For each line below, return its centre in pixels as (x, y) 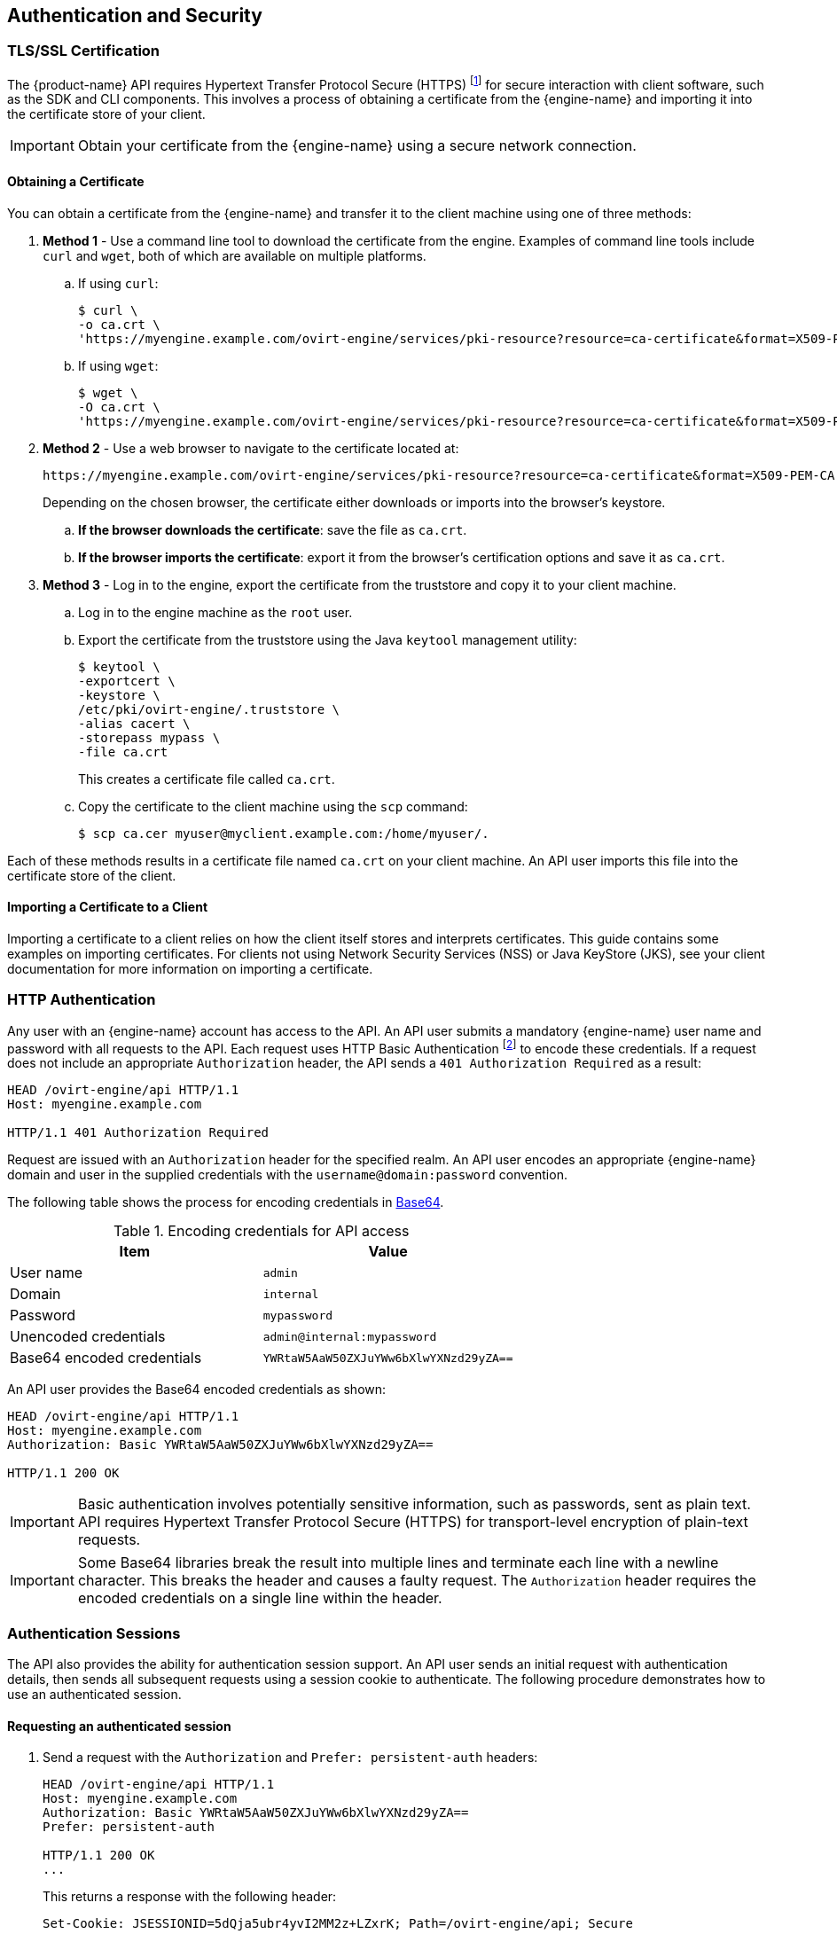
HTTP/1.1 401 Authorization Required (138, 1133)
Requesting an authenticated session (119, 1726)
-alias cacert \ (134, 723)
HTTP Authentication (82, 1000)
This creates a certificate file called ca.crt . (207, 779)
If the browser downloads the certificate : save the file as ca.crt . (273, 529)
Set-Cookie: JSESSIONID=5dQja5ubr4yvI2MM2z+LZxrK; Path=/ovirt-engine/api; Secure (338, 1924)
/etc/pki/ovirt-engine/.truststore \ (209, 709)
